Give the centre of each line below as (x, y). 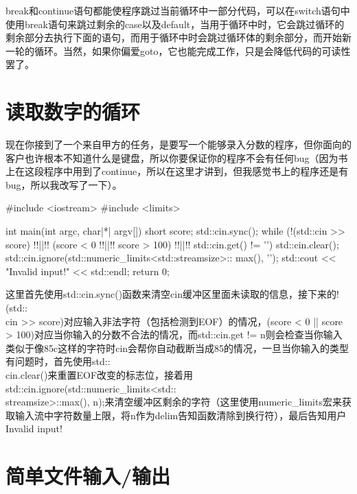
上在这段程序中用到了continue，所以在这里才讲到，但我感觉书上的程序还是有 (177, 171)
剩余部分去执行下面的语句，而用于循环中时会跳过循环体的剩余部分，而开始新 (178, 37)
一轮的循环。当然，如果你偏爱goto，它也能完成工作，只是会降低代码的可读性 (178, 50)
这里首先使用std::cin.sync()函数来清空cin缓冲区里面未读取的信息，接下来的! (172, 294)
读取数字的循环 (73, 111)
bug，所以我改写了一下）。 (64, 184)
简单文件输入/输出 (88, 476)
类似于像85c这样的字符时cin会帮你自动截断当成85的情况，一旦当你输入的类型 (177, 348)
